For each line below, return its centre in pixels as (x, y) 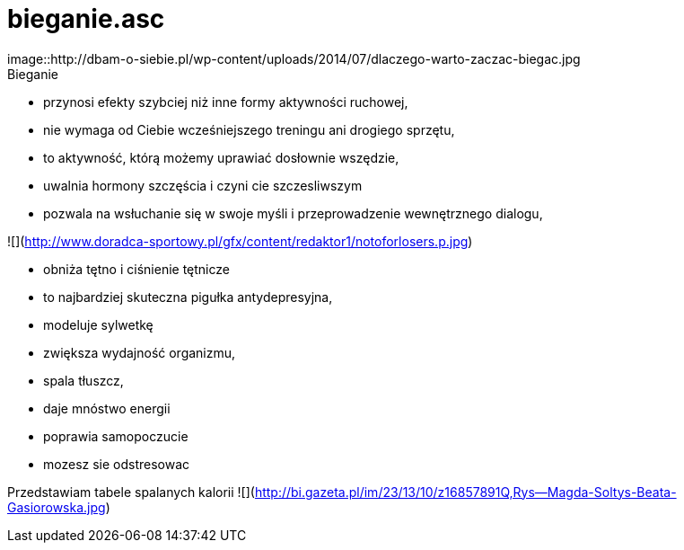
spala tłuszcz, (83, 380)
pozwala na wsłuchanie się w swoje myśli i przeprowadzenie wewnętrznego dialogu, (293, 213)
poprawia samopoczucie (116, 436)
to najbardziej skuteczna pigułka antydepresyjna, (188, 297)
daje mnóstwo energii (107, 408)
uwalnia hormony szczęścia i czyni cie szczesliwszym (203, 185)
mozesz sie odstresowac (117, 464)
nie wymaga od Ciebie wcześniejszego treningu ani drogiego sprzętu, (249, 129)
